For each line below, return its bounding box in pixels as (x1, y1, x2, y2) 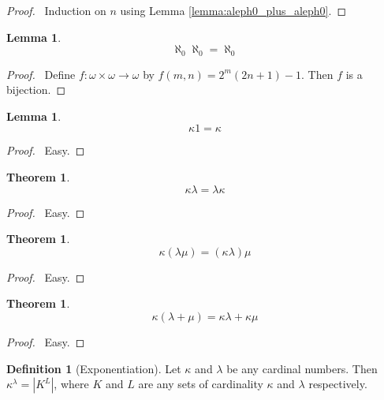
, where (54, 376, 89, 392)
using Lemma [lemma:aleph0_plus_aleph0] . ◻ (120, 2, 347, 18)
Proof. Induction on (6, 2, 106, 18)
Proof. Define (6, 65, 76, 82)
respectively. (308, 376, 367, 392)
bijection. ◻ (6, 81, 66, 98)
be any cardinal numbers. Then (226, 360, 378, 376)
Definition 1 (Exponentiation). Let (6, 360, 181, 376)
